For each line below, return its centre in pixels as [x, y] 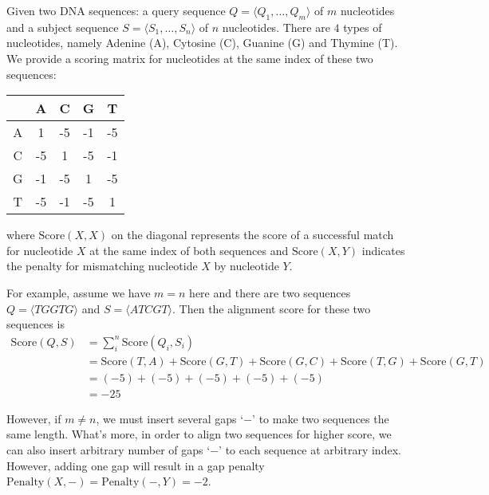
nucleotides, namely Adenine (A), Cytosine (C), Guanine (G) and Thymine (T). [202, 43]
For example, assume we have [79, 292]
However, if [34, 418]
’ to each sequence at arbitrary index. [310, 450]
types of [363, 27]
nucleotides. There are [276, 27]
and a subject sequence [63, 27]
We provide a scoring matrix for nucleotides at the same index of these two [190, 58]
